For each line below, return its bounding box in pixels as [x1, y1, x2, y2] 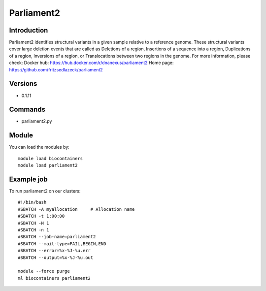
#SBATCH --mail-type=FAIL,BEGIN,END [18, 241, 106, 246]
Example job [9, 175, 48, 183]
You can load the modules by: [9, 144, 70, 150]
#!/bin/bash [18, 199, 47, 205]
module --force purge [18, 268, 70, 274]
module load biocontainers [18, 156, 83, 161]
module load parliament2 [18, 162, 78, 168]
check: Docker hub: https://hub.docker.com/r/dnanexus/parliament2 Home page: [9, 60, 174, 66]
